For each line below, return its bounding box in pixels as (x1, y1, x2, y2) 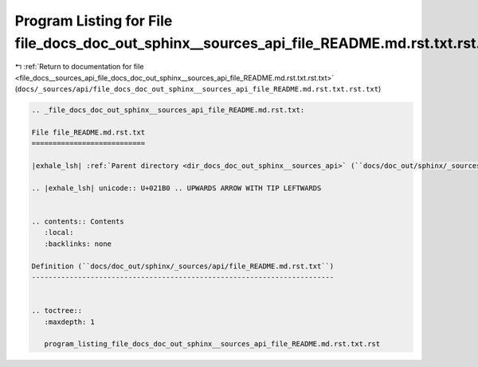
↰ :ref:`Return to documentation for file (14, 62, 144, 72)
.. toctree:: (31, 306, 83, 315)
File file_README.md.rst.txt (31, 127, 146, 137)
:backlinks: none (44, 239, 112, 248)
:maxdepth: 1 (44, 317, 96, 326)
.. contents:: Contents (31, 217, 125, 226)
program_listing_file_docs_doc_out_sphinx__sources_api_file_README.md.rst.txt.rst (44, 339, 381, 349)
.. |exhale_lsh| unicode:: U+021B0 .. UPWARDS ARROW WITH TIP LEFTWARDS (31, 183, 322, 193)
